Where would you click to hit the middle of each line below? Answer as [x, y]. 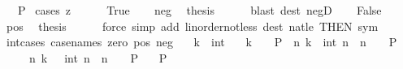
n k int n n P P [98, 57]
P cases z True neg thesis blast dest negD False [199, 10]
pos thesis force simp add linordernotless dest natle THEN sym [192, 26]
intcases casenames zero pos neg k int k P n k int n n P [201, 42]
